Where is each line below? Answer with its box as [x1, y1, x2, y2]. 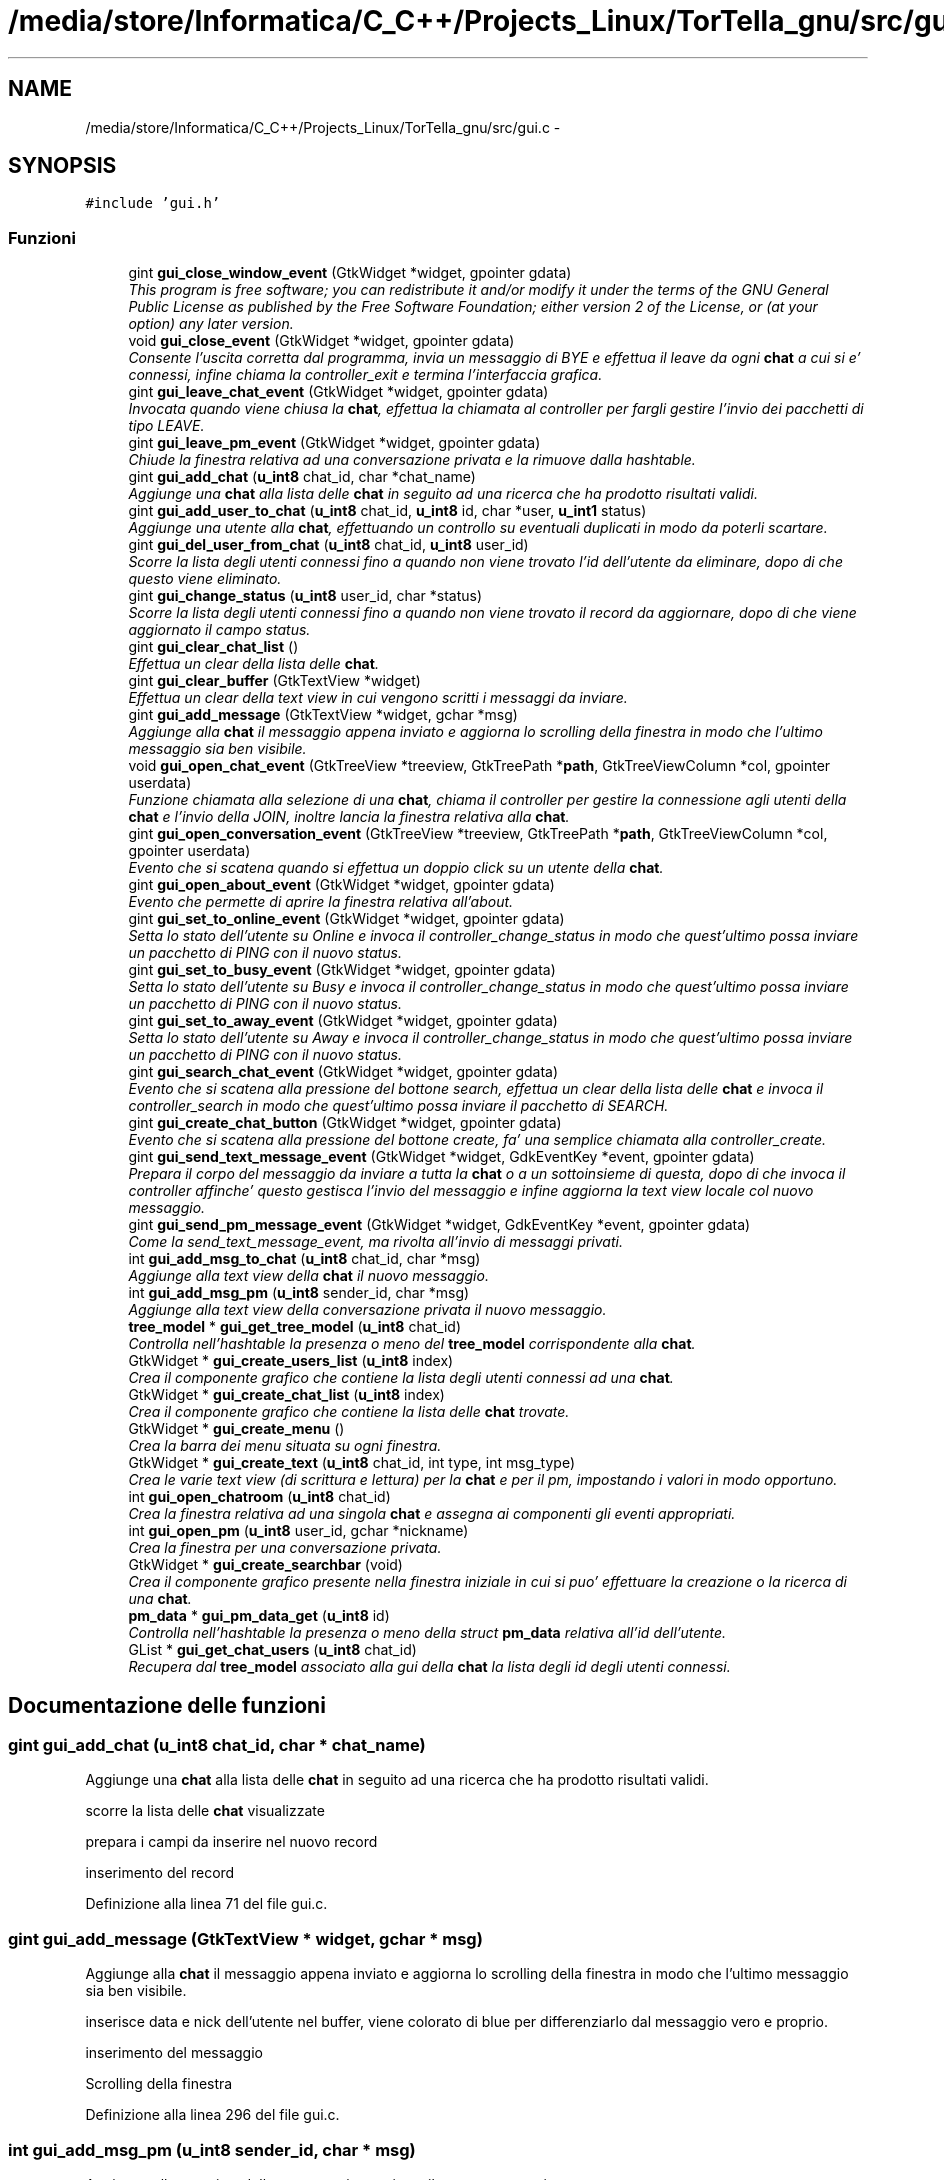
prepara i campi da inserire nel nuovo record [85, 1833, 378, 1851]
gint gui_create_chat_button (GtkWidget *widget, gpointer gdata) [128, 1114, 562, 1132]
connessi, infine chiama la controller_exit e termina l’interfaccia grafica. [128, 366, 603, 384]
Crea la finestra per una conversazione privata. [128, 1539, 442, 1557]
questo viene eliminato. [128, 570, 282, 588]
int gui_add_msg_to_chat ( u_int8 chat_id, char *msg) [128, 1250, 481, 1268]
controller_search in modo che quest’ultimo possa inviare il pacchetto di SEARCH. [128, 1097, 669, 1115]
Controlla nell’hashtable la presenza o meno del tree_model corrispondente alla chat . [128, 1335, 696, 1353]
